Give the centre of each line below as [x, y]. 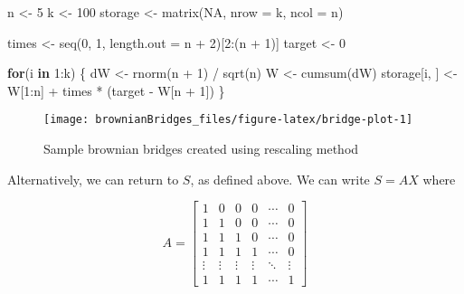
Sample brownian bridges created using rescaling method [201, 149]
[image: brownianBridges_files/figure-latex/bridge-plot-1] [228, 120]
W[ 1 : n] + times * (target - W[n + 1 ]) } [116, 90]
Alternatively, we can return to [93, 179]
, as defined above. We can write [280, 179]
